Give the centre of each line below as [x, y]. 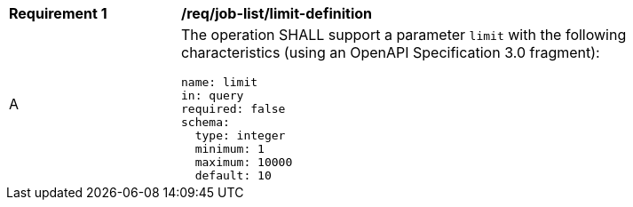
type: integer [240, 135]
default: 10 [233, 175]
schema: [206, 122]
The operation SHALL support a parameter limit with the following [404, 35]
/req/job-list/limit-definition [277, 13]
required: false [233, 109]
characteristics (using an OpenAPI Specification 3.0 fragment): [391, 52]
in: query [213, 96]
